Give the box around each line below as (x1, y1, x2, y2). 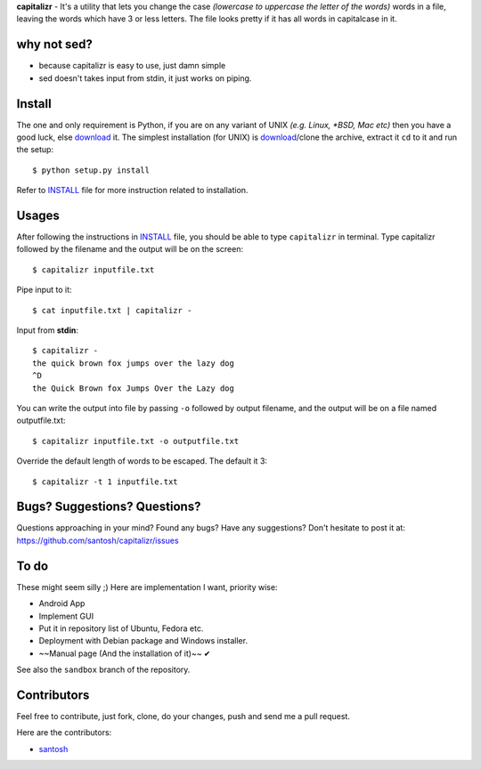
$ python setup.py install (32, 165, 151, 175)
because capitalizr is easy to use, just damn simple (38, 61, 226, 71)
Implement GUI (38, 611, 94, 621)
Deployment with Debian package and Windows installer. (38, 635, 249, 646)
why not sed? (16, 36, 94, 53)
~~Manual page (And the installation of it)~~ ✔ (38, 648, 211, 659)
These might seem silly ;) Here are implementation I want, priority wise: (16, 581, 278, 592)
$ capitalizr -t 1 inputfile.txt (32, 476, 178, 487)
